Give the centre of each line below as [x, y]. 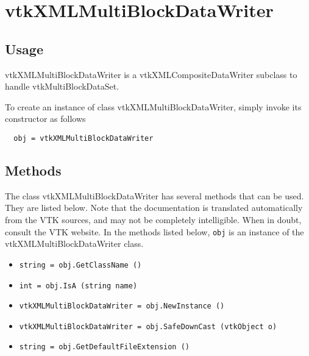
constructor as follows [45, 119]
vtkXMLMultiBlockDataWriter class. [74, 244]
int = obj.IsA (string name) [78, 286]
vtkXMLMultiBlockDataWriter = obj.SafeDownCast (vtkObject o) [148, 326]
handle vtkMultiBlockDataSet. [62, 86]
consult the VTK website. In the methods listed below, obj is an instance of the [154, 231]
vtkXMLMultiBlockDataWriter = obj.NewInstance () [122, 306]
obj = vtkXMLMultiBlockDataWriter [83, 138]
